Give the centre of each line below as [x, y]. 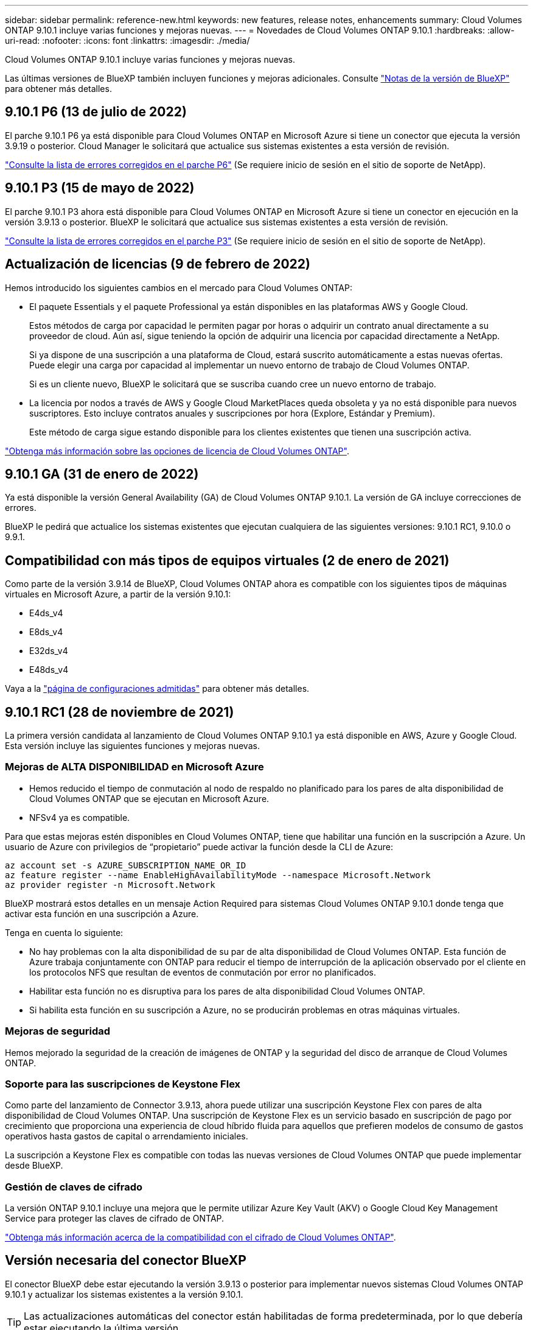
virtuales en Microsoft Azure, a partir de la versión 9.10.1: [118, 594]
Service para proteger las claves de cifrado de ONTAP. [115, 1219]
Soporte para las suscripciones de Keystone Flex [123, 1084]
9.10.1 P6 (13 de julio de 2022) [96, 112]
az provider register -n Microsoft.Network [110, 885]
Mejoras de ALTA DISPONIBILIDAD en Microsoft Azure [134, 767]
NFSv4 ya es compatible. [80, 817]
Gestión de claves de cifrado [74, 1187]
